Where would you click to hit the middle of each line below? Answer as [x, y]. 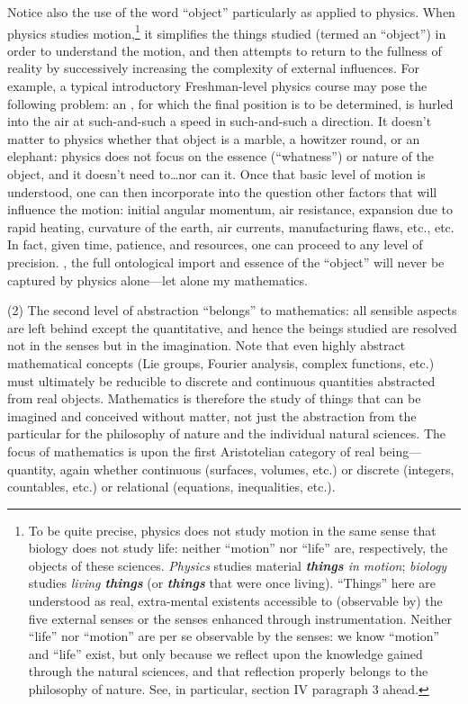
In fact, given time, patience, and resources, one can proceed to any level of [215, 244]
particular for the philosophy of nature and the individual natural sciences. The [227, 433]
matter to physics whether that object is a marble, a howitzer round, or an [214, 138]
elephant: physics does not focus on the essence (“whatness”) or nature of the [220, 156]
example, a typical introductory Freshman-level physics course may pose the [217, 86]
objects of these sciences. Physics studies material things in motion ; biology [238, 565]
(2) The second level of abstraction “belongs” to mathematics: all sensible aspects [232, 310]
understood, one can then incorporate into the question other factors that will [222, 191]
